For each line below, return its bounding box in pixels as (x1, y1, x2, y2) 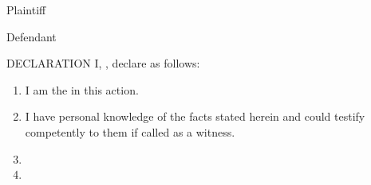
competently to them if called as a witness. (25, 123, 235, 140)
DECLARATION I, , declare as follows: (6, 55, 200, 71)
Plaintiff (6, 2, 46, 17)
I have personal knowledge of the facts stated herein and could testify (25, 108, 365, 125)
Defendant (6, 28, 57, 44)
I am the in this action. (25, 81, 139, 98)
